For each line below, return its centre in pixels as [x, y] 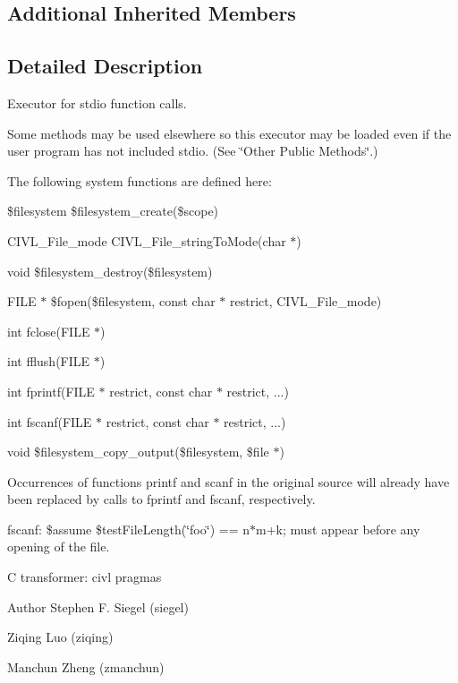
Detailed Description [105, 66]
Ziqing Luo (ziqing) [60, 637]
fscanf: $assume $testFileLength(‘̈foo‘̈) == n [128, 529]
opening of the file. [59, 546]
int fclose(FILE [49, 331]
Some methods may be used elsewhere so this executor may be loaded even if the [229, 133]
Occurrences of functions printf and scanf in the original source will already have [229, 481]
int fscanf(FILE [50, 421]
